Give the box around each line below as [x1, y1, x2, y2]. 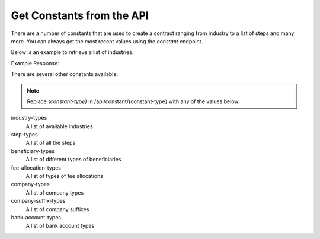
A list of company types [25, 189, 84, 196]
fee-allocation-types [11, 164, 62, 171]
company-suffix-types [11, 197, 66, 205]
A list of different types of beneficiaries [25, 156, 121, 163]
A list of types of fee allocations [25, 173, 104, 180]
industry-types [11, 114, 47, 122]
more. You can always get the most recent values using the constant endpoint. [11, 37, 203, 44]
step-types [11, 131, 38, 138]
